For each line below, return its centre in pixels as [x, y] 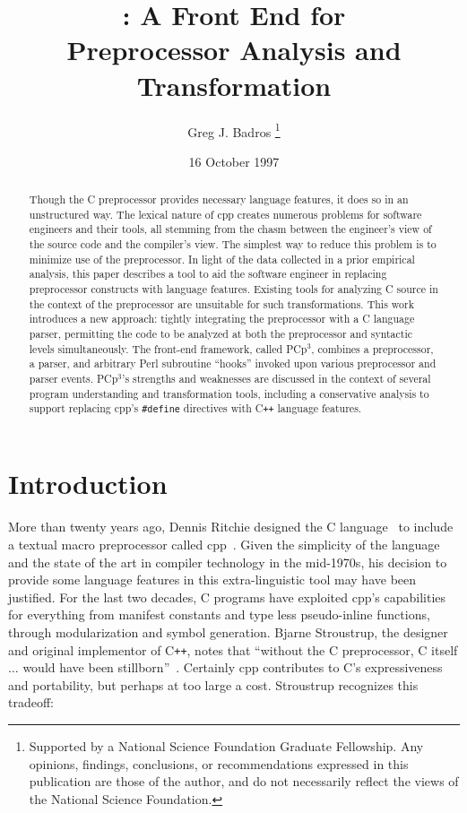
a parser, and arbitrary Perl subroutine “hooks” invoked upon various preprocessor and [233, 363]
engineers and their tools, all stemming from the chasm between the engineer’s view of [230, 229]
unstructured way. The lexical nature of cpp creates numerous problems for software [225, 214]
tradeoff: [31, 702]
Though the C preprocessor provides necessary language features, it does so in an [219, 199]
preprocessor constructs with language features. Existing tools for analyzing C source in [233, 289]
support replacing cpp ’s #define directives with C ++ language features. [195, 408]
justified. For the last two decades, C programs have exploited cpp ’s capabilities [227, 597]
